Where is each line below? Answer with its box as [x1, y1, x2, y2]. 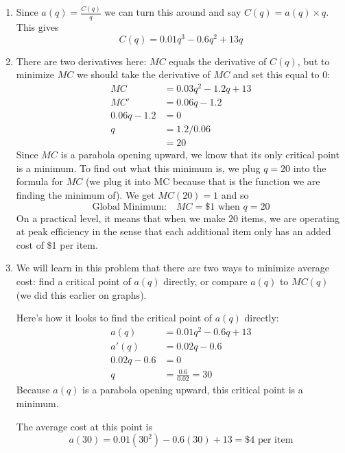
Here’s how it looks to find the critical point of [16, 310, 213, 325]
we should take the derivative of [76, 67, 211, 82]
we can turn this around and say [104, 5, 241, 19]
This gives [16, 20, 59, 34]
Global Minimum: [92, 201, 167, 212]
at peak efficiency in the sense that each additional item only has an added [16, 224, 331, 238]
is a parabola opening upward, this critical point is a [82, 382, 303, 397]
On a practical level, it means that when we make [16, 210, 226, 225]
